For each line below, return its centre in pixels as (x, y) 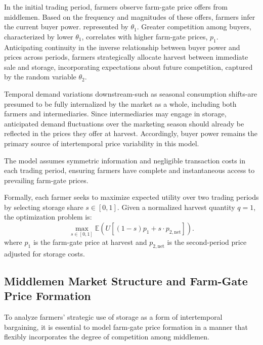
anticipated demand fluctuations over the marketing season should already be (124, 123)
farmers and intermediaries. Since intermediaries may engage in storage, (115, 114)
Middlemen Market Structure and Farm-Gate (126, 281)
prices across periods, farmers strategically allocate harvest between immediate (126, 57)
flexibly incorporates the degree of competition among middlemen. (107, 337)
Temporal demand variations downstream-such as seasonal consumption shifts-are (131, 93)
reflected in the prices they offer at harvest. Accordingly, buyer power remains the (131, 133)
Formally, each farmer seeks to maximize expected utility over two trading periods (131, 197)
